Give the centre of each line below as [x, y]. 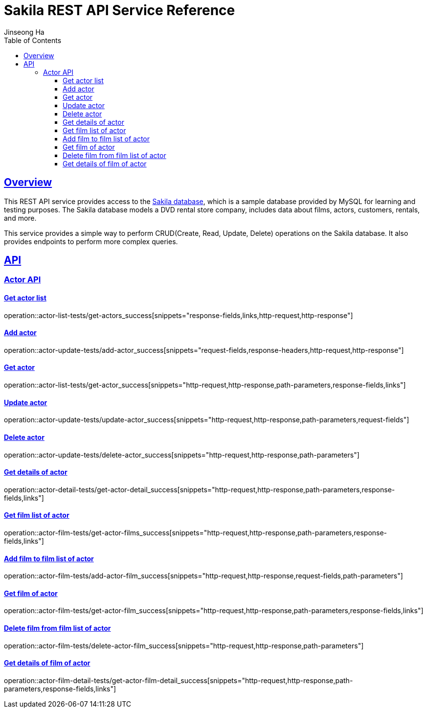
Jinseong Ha [24, 32]
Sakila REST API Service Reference [120, 10]
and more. [20, 218]
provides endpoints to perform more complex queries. [91, 241]
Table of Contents [33, 40]
